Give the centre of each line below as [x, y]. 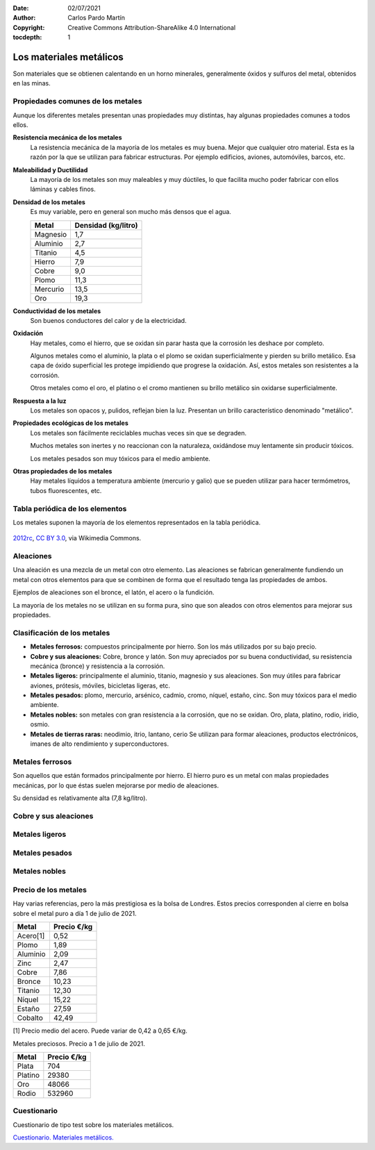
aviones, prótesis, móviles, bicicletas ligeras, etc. [100, 685]
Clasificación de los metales [61, 633]
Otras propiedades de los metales [62, 471]
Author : [24, 18]
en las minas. [32, 83]
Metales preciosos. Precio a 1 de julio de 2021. [79, 1043]
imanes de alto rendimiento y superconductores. [100, 744]
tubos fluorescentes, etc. [66, 490]
